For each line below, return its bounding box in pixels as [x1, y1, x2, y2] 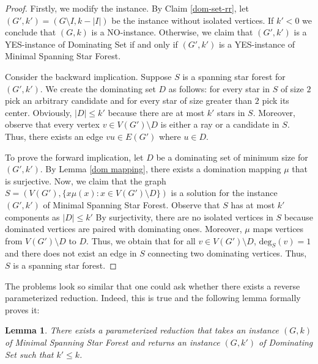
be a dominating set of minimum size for [156, 150, 308, 163]
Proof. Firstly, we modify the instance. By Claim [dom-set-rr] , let [5, 2, 249, 14]
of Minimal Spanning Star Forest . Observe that [43, 198, 220, 211]
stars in [217, 106, 245, 118]
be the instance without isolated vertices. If [111, 13, 274, 26]
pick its [262, 94, 289, 107]
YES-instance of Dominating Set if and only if [5, 37, 178, 50]
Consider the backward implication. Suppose [5, 70, 172, 82]
